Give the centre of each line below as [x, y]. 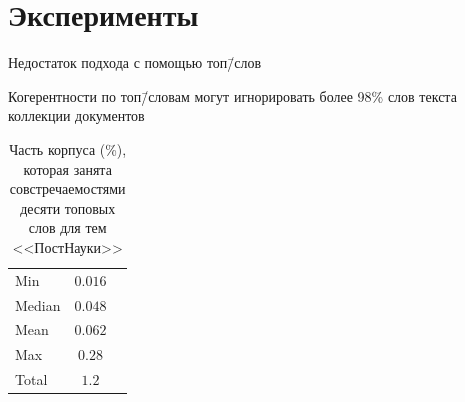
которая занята [67, 168]
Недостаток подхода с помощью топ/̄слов [135, 62]
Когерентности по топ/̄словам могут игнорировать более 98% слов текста [232, 95]
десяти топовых [68, 207]
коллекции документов [76, 115]
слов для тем [67, 227]
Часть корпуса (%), [68, 148]
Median [38, 304]
